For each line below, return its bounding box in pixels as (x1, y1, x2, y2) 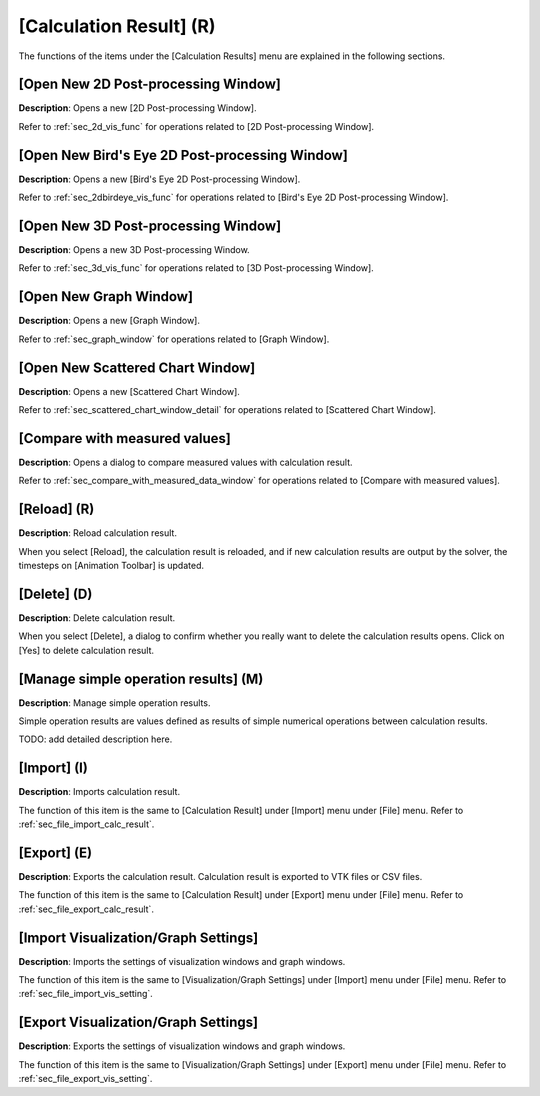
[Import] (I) (18, 760, 89, 777)
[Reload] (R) (18, 501, 95, 518)
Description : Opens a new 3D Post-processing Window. (18, 244, 250, 256)
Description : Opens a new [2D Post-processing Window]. (18, 102, 257, 114)
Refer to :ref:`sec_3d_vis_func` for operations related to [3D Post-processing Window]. (18, 262, 374, 274)
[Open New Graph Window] (18, 288, 194, 305)
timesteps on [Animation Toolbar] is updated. (18, 560, 205, 572)
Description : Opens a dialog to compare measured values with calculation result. (18, 456, 354, 468)
